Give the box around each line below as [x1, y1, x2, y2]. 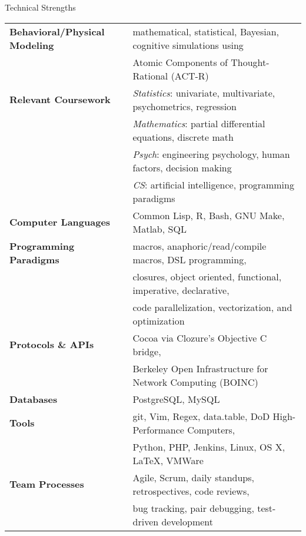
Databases [9, 392, 58, 406]
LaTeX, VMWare [132, 453, 204, 467]
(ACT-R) [171, 68, 209, 82]
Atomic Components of [132, 55, 228, 69]
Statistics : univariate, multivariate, [132, 85, 275, 100]
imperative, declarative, [132, 283, 229, 297]
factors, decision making [132, 160, 232, 174]
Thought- [231, 55, 270, 69]
